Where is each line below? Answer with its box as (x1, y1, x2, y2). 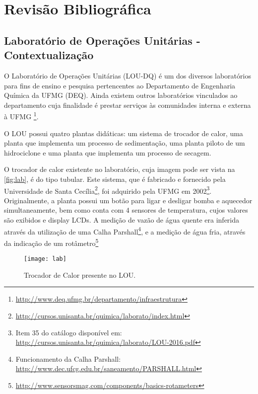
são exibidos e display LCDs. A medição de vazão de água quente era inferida (4, 215, 240, 225)
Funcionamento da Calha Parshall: (15, 353, 121, 364)
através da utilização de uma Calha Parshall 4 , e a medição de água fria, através (4, 225, 246, 236)
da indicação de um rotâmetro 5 (4, 236, 99, 248)
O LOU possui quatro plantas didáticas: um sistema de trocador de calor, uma (4, 128, 243, 138)
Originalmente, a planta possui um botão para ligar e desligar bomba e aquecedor (4, 195, 253, 205)
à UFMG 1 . (4, 110, 39, 121)
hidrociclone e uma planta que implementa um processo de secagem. (4, 147, 211, 158)
